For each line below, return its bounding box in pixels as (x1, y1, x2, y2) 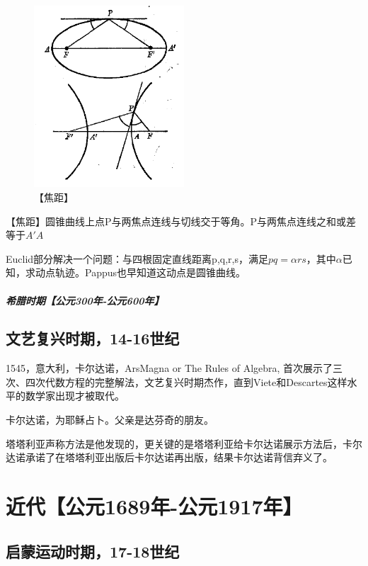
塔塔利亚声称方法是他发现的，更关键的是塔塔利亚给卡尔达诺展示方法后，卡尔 (6, 436, 362, 451)
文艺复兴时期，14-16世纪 (6, 327, 180, 349)
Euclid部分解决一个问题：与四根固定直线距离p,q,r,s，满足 (6, 251, 268, 266)
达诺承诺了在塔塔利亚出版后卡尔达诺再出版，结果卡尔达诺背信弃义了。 (6, 450, 333, 465)
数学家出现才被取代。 (25, 388, 125, 403)
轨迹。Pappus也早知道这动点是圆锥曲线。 (54, 265, 246, 280)
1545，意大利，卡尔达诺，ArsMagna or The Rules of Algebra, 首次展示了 (6, 361, 333, 375)
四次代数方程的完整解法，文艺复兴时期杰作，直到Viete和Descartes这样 (25, 374, 347, 389)
